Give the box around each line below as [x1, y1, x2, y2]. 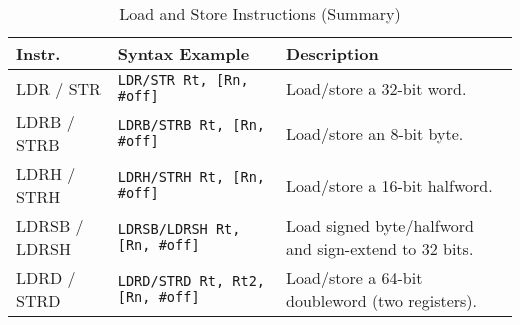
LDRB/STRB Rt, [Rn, [117, 117, 266, 133]
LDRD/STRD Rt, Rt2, [117, 273, 266, 289]
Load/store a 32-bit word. [286, 76, 467, 100]
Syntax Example [117, 42, 250, 65]
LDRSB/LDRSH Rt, [117, 221, 241, 237]
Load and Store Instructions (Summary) [119, 2, 401, 25]
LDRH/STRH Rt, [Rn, [117, 169, 266, 185]
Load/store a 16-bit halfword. [286, 173, 493, 197]
